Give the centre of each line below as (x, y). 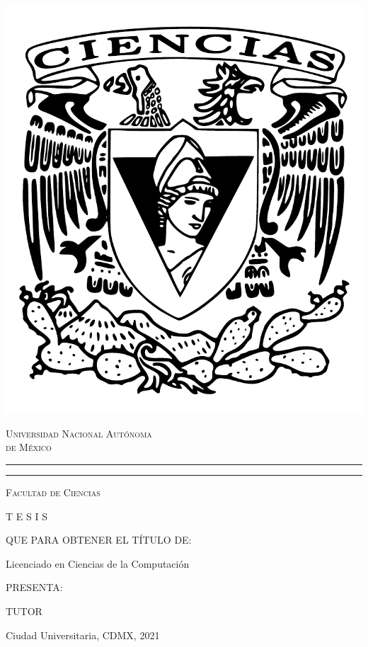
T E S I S (27, 516)
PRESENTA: (34, 587)
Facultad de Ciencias (53, 492)
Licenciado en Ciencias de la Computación (98, 563)
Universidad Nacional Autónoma (79, 433)
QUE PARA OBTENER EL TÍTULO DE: (99, 540)
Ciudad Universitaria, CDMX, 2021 (83, 635)
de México (29, 447)
